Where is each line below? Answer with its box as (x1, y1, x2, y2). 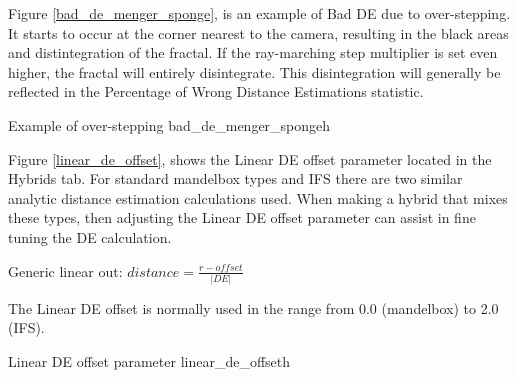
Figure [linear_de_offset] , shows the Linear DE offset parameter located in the (8, 148, 492, 169)
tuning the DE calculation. (8, 226, 172, 247)
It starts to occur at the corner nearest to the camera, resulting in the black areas (8, 22, 509, 43)
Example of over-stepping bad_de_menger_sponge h (8, 114, 331, 135)
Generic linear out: (8, 260, 123, 281)
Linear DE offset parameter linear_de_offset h (8, 351, 291, 372)
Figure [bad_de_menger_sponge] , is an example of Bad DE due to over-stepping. (8, 3, 511, 23)
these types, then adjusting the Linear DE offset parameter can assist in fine (8, 207, 476, 228)
